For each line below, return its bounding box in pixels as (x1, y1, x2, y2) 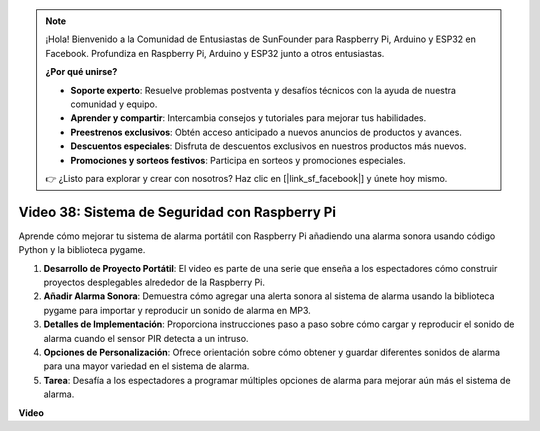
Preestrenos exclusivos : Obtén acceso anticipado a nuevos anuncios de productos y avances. (70, 126, 462, 138)
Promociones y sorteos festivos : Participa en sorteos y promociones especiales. (70, 154, 407, 166)
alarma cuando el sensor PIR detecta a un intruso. (43, 332, 249, 344)
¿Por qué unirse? (45, 66, 118, 78)
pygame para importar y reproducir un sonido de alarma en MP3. (43, 304, 312, 316)
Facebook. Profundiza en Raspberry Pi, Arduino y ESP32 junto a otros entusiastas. (45, 47, 385, 59)
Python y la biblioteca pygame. (18, 244, 146, 256)
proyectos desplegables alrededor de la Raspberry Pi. (43, 276, 265, 288)
